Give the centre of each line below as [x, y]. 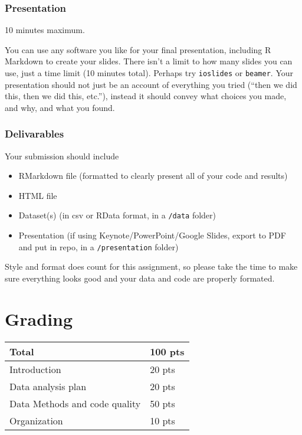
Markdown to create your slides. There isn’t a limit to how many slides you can [149, 61]
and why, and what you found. [60, 107]
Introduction [35, 369]
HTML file [38, 195]
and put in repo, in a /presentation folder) [99, 246]
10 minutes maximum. [45, 30]
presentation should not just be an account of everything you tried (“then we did [151, 84]
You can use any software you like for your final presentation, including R [138, 49]
